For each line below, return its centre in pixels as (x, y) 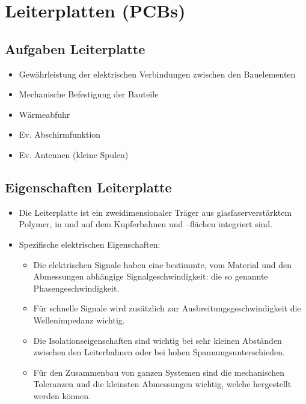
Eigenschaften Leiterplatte (88, 187)
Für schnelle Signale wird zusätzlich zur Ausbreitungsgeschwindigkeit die (167, 308)
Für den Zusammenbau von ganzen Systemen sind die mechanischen (159, 372)
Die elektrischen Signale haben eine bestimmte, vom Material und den (162, 264)
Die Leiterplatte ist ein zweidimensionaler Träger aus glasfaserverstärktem (155, 212)
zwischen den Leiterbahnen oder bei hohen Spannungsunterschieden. (159, 352)
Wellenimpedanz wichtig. (79, 320)
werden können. (62, 395)
